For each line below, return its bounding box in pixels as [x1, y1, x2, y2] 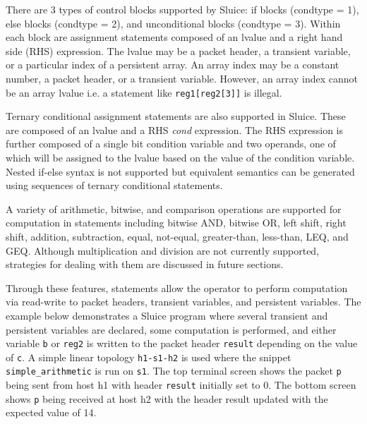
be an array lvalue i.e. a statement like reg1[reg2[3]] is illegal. [6, 85, 282, 99]
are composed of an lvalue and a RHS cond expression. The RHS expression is [6, 122, 344, 137]
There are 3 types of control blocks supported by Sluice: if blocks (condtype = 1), [6, 2, 359, 16]
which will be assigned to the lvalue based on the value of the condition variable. [6, 150, 355, 164]
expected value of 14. [6, 405, 97, 420]
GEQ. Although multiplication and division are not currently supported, [6, 243, 320, 258]
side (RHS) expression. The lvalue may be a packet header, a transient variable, [6, 43, 351, 58]
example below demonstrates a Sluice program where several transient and [6, 308, 328, 322]
